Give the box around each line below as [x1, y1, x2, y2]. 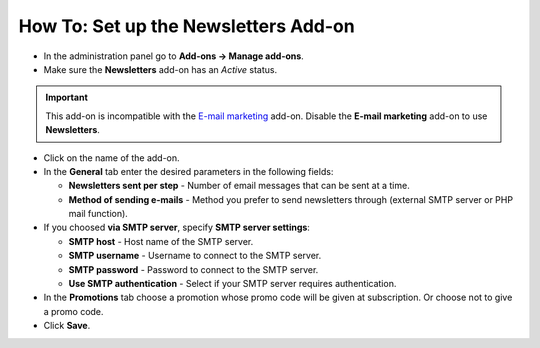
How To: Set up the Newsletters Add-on [18, 15, 355, 37]
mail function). [68, 208, 129, 220]
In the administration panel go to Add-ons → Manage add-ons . [43, 50, 304, 62]
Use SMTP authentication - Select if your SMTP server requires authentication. [68, 278, 397, 290]
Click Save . [43, 320, 91, 332]
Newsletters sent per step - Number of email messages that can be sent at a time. [68, 180, 410, 192]
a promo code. [43, 305, 104, 317]
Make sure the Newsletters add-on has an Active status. [43, 63, 278, 75]
